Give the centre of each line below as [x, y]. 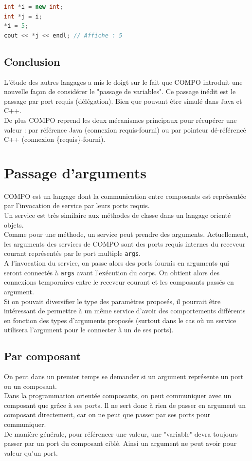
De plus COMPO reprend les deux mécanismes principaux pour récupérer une [120, 120]
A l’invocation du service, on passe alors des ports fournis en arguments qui [117, 263]
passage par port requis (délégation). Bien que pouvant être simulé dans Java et [123, 101]
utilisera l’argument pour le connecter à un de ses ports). [89, 330]
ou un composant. [30, 386]
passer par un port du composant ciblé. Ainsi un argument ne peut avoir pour [120, 443]
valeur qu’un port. [31, 452]
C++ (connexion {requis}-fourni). [55, 139]
